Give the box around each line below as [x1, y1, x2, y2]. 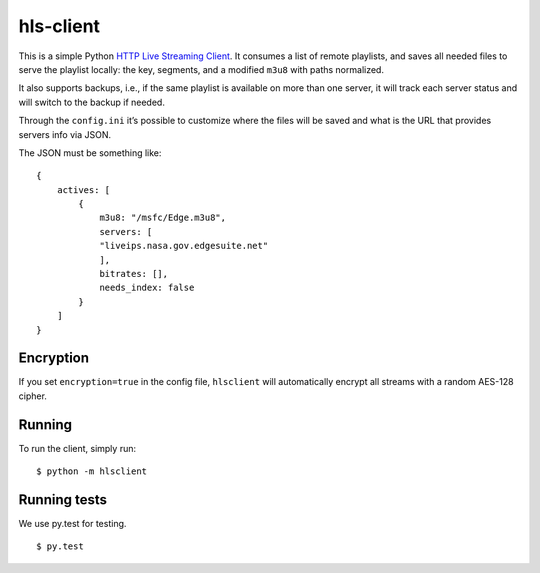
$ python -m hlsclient [36, 466, 148, 477]
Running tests [18, 491, 108, 508]
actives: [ [56, 184, 111, 195]
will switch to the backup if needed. [18, 96, 165, 108]
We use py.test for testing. [18, 518, 127, 530]
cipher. [18, 390, 47, 402]
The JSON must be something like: [18, 146, 162, 159]
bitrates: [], [99, 268, 169, 280]
